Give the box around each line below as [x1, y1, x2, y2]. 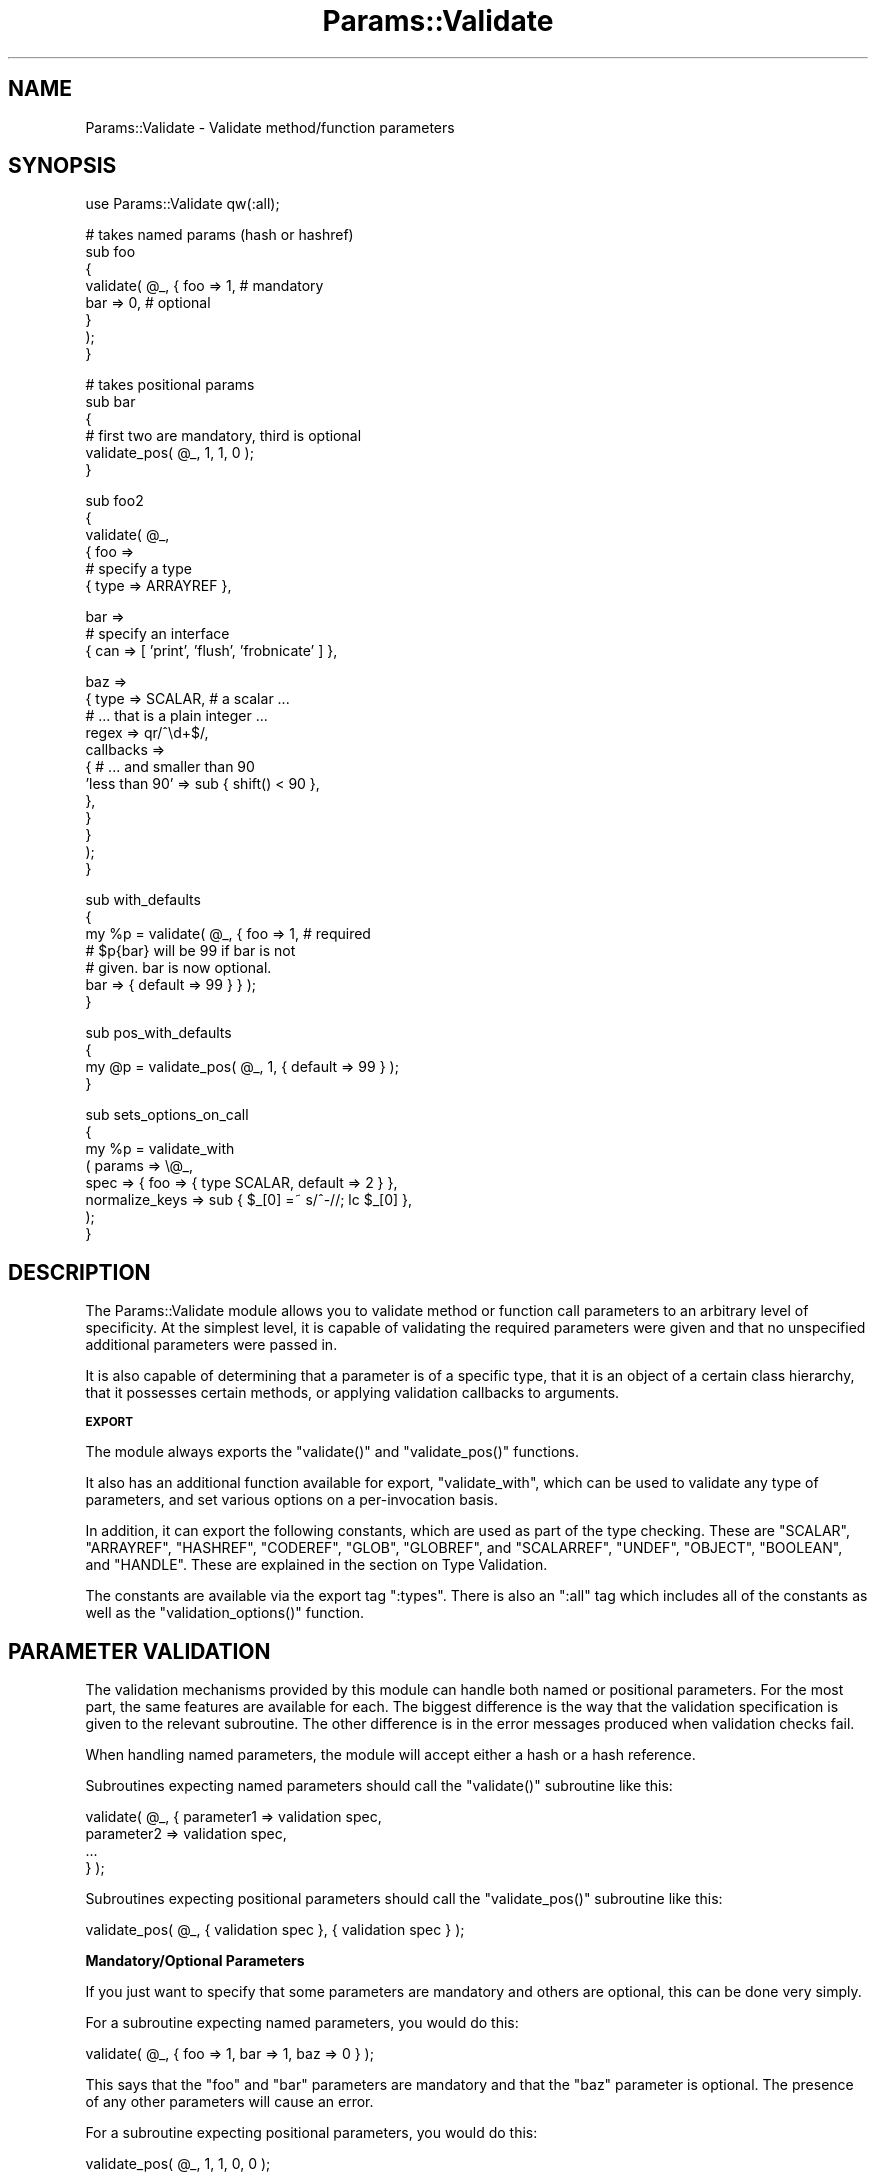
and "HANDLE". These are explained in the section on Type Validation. [85, 1556, 548, 1574]
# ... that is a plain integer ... [85, 707, 268, 725]
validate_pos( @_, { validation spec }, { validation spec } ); [85, 1921, 465, 1939]
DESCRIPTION [8, 1259, 151, 1285]
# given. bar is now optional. [85, 959, 272, 977]
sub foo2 [85, 492, 144, 510]
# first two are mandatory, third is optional [85, 427, 362, 445]
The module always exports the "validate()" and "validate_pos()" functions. [85, 1443, 580, 1461]
